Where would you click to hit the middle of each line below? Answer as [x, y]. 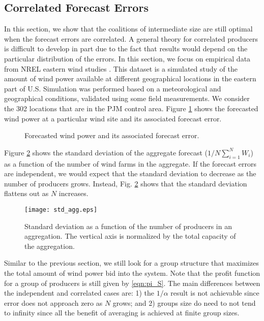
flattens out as [26, 193]
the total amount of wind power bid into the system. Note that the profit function [132, 272]
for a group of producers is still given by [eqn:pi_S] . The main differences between [132, 283]
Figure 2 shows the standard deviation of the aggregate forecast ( [106, 152]
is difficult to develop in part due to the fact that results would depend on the [126, 49]
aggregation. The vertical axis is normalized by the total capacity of [130, 236]
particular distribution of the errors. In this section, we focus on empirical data [127, 58]
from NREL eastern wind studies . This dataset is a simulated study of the [121, 68]
